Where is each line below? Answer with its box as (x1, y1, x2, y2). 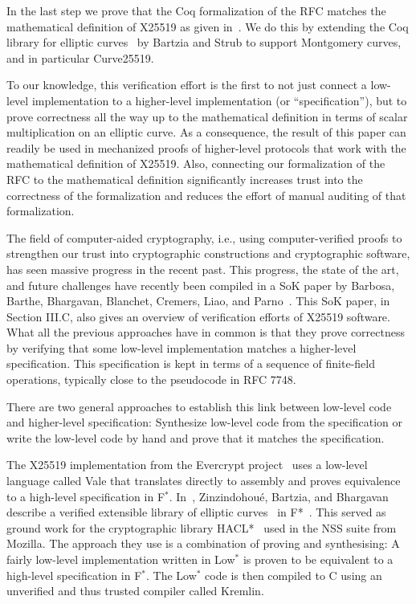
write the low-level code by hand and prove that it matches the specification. (6, 429, 385, 446)
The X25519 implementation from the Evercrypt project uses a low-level (6, 456, 368, 473)
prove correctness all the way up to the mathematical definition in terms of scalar (6, 108, 408, 124)
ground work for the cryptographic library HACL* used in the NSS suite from (6, 519, 397, 536)
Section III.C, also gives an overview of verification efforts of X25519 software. (6, 308, 390, 324)
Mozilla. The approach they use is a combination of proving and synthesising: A (6, 535, 400, 552)
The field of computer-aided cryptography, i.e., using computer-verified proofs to (6, 229, 402, 246)
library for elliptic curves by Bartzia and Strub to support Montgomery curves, (6, 34, 402, 51)
